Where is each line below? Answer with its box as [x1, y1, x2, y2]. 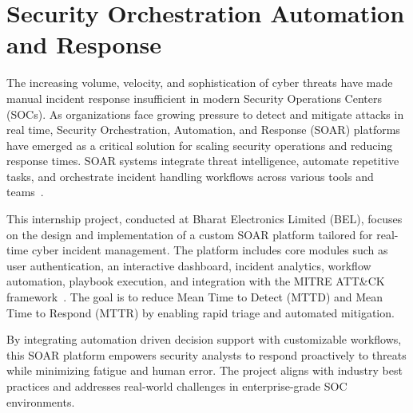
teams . [6, 183, 44, 200]
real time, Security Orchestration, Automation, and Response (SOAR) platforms [6, 121, 400, 138]
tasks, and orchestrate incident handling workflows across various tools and [6, 167, 374, 184]
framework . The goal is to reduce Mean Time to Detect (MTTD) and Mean [6, 289, 383, 305]
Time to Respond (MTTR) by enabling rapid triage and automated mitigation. [6, 304, 395, 321]
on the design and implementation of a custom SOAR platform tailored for [6, 226, 373, 242]
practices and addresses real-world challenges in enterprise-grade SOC [6, 378, 347, 394]
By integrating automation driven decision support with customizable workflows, [6, 331, 402, 348]
